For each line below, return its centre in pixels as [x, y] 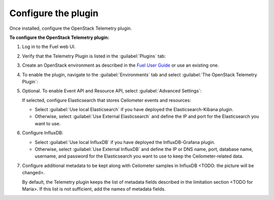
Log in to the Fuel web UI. [49, 47]
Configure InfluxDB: [43, 133]
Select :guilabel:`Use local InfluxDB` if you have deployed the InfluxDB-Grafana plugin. [125, 142]
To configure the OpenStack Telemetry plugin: [59, 37]
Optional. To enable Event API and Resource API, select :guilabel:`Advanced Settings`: [112, 91]
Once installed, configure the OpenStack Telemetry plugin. [71, 28]
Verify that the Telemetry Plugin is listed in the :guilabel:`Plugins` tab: [94, 56]
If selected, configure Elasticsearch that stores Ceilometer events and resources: [107, 100]
